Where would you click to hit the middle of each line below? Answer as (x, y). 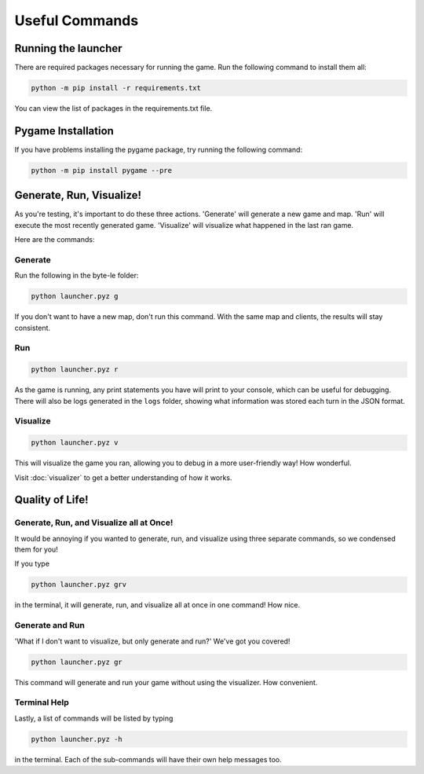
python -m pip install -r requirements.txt (116, 88)
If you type (32, 564)
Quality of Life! (52, 500)
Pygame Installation (64, 131)
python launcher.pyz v (75, 443)
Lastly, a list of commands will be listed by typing (94, 718)
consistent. (33, 328)
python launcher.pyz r (75, 370)
